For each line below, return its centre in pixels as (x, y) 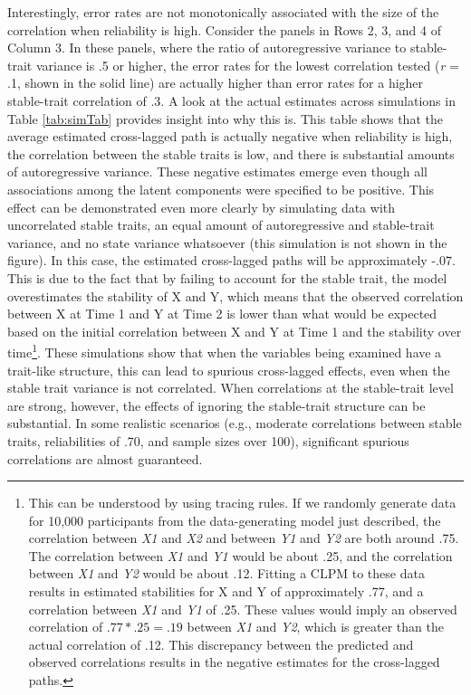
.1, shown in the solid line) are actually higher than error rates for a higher (216, 83)
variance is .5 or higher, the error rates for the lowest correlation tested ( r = (247, 65)
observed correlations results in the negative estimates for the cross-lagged (234, 662)
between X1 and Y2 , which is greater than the (315, 627)
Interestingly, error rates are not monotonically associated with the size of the (223, 12)
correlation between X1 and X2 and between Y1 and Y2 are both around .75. (244, 538)
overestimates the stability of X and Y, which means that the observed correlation (235, 295)
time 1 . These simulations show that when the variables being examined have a (225, 351)
